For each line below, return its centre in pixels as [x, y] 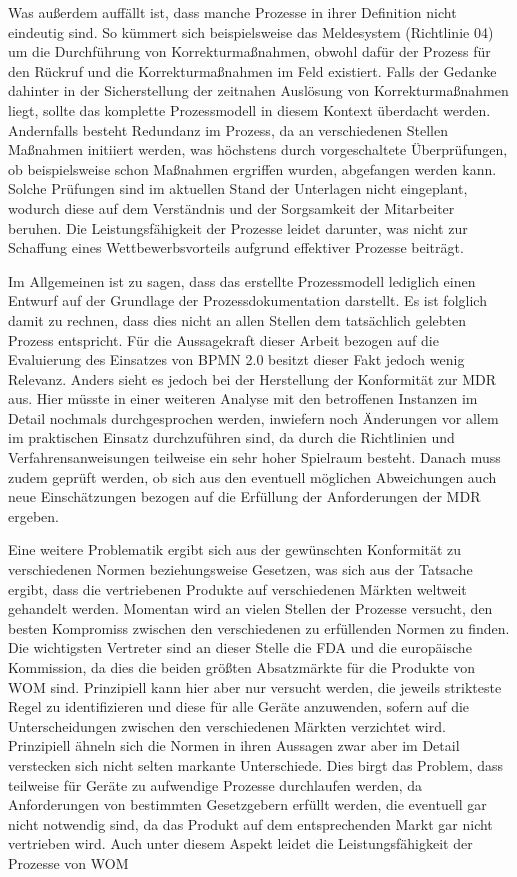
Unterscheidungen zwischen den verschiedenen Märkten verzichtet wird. [227, 725]
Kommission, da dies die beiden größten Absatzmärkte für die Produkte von [241, 667]
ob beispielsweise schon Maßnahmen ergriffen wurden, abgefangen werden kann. [252, 168]
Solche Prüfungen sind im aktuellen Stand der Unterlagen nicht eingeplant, [238, 188]
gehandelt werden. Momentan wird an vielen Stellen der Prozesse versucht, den [250, 608]
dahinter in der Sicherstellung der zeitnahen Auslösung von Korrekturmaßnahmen [258, 90]
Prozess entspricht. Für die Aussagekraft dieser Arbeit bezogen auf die [223, 339]
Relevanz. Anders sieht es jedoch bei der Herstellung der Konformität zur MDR [252, 378]
